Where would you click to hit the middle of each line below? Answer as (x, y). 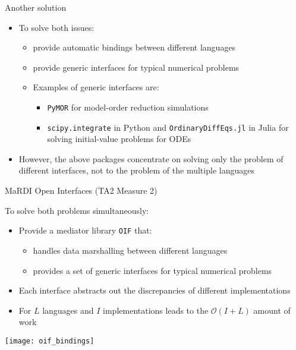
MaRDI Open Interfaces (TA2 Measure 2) (81, 190)
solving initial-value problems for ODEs (119, 139)
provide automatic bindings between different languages (134, 47)
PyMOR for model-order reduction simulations (128, 107)
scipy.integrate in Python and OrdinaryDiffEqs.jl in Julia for (168, 127)
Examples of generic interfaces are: (96, 87)
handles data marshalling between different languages (130, 250)
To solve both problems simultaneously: (77, 210)
